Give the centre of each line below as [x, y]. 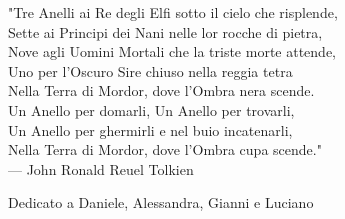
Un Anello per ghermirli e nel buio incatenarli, [150, 129]
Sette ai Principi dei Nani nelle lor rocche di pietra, [165, 31]
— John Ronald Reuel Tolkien [101, 168]
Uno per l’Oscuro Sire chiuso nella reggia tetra [150, 70]
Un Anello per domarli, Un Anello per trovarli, [151, 109]
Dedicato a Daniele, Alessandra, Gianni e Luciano [161, 202]
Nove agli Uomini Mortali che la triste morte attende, [172, 51]
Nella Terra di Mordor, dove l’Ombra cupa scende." [165, 149]
